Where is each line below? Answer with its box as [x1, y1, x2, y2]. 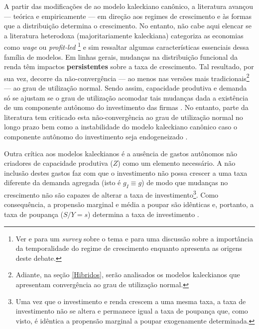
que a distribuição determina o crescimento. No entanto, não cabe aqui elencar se [4, 20, 252, 31]
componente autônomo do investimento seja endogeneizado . [4, 131, 188, 142]
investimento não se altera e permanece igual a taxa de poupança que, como [15, 306, 248, 316]
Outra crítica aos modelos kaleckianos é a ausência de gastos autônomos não [4, 148, 238, 158]
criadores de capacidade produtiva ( [4, 158, 113, 168]
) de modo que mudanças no [141, 177, 228, 188]
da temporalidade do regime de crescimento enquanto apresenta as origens [15, 243, 243, 253]
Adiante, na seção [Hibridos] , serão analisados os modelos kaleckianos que [15, 269, 240, 280]
